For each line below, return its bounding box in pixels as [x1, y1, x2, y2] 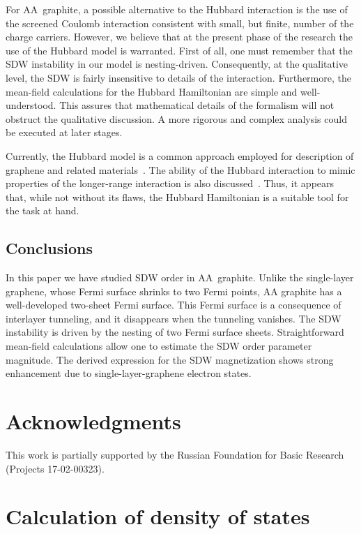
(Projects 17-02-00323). [6, 461, 105, 475]
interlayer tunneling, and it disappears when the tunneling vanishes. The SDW [6, 311, 341, 325]
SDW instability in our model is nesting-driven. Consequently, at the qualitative [6, 57, 348, 71]
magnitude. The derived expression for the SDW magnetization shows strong [6, 352, 334, 366]
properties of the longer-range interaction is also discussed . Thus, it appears [6, 176, 335, 191]
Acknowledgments [6, 407, 181, 436]
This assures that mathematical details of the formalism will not [59, 98, 335, 112]
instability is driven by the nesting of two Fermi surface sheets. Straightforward [6, 325, 344, 339]
